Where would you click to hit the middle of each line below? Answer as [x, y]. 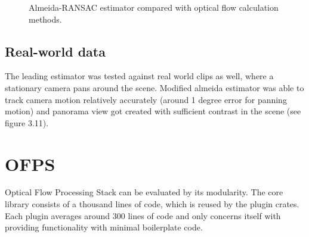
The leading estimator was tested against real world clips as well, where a [139, 76]
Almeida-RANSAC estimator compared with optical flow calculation [154, 7]
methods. [45, 19]
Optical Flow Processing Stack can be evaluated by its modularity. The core [144, 192]
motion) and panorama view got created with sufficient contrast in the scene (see [153, 111]
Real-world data [55, 51]
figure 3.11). [27, 122]
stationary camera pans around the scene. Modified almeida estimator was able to [154, 87]
